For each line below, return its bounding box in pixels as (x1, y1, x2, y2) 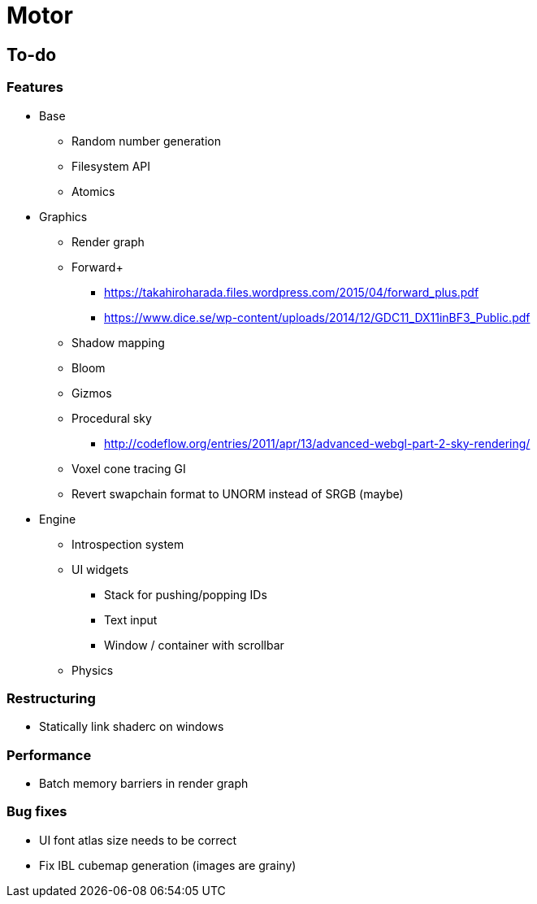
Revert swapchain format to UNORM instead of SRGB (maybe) (71, 486, 404, 501)
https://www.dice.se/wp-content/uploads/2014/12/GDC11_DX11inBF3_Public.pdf (104, 310, 531, 324)
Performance (6, 746, 92, 763)
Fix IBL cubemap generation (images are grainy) (39, 858, 297, 872)
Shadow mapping (71, 335, 165, 350)
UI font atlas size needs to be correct (39, 832, 237, 847)
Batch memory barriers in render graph (39, 776, 249, 791)
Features (6, 79, 63, 96)
